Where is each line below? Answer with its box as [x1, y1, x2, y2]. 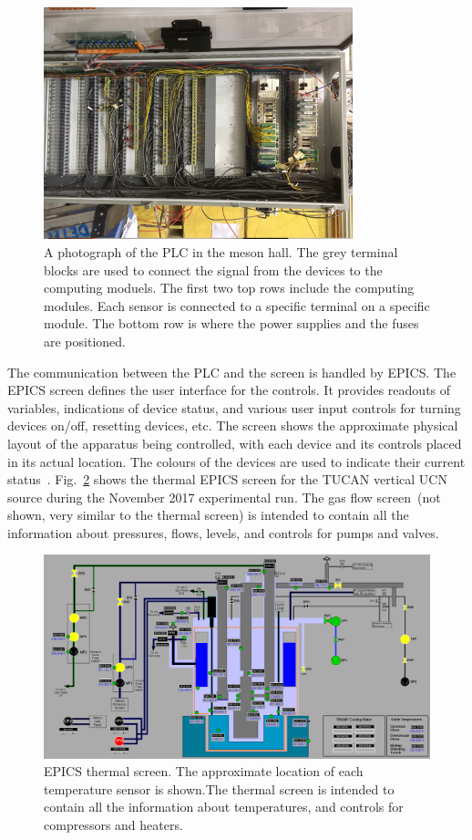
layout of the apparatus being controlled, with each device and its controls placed [7, 433, 462, 452]
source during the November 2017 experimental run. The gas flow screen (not [7, 487, 441, 506]
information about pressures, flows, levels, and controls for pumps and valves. [7, 523, 439, 542]
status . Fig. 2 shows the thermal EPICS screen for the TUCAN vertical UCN [7, 470, 447, 489]
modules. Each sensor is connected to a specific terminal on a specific [44, 296, 430, 315]
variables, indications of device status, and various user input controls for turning [7, 398, 461, 417]
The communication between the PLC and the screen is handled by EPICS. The [7, 362, 457, 381]
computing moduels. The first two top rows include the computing [44, 278, 415, 297]
